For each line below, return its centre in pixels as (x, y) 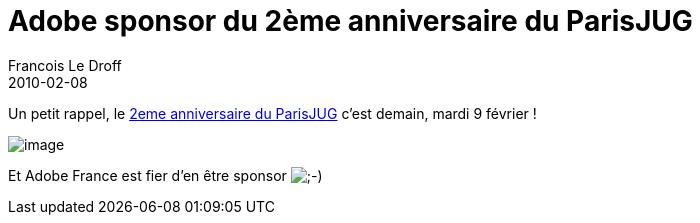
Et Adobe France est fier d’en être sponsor (147, 175)
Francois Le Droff (65, 65)
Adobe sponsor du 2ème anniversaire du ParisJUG (350, 21)
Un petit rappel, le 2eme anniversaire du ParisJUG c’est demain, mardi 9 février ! (272, 113)
